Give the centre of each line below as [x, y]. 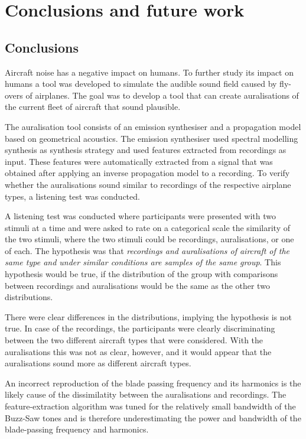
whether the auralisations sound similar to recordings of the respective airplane [148, 184]
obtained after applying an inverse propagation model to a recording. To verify [147, 173]
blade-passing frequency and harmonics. [77, 429]
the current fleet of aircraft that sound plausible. [93, 107]
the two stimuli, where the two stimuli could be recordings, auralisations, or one [149, 239]
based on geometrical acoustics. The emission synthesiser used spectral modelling [152, 138]
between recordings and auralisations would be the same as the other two [137, 285]
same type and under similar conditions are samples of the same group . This [143, 262]
